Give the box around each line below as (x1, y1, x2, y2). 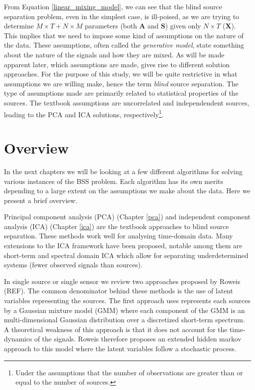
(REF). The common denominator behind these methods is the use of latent (4, 286, 233, 296)
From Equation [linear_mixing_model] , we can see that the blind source (4, 1, 222, 11)
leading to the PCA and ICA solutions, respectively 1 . (4, 107, 164, 119)
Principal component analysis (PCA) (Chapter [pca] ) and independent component (4, 211, 251, 222)
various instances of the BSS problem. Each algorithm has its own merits (4, 176, 224, 186)
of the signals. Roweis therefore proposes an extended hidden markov (34, 334, 242, 344)
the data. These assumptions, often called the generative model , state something (4, 40, 244, 50)
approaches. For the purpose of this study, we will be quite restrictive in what (4, 69, 238, 79)
